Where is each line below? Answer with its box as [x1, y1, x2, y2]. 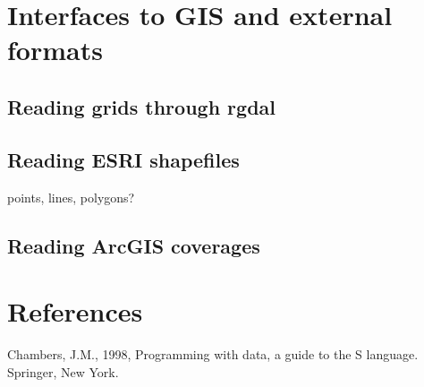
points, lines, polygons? [7, 187, 135, 206]
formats [7, 31, 103, 68]
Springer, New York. [7, 362, 119, 381]
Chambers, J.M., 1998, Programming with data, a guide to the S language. [7, 345, 419, 364]
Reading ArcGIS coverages [7, 231, 260, 259]
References [7, 293, 143, 330]
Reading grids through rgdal [7, 92, 276, 120]
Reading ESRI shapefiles [7, 145, 240, 173]
